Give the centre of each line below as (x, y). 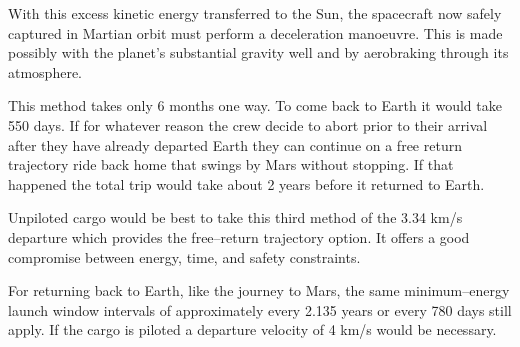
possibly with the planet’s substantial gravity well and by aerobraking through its (258, 52)
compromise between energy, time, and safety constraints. (184, 256)
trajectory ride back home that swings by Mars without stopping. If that (231, 164)
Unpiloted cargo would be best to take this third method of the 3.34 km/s (235, 217)
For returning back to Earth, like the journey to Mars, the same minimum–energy (259, 290)
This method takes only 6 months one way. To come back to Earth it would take (255, 105)
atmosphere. (45, 71)
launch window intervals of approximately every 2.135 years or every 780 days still (260, 309)
